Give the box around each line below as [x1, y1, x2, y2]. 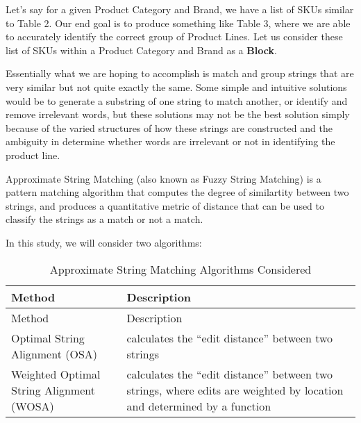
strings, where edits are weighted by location [126, 381, 344, 398]
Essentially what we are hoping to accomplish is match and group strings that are [6, 66, 354, 81]
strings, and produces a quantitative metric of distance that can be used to [6, 198, 325, 213]
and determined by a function [126, 397, 271, 414]
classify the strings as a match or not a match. [6, 212, 203, 226]
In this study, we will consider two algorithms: [6, 235, 202, 249]
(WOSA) [11, 397, 54, 414]
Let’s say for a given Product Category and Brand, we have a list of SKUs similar [6, 2, 354, 16]
